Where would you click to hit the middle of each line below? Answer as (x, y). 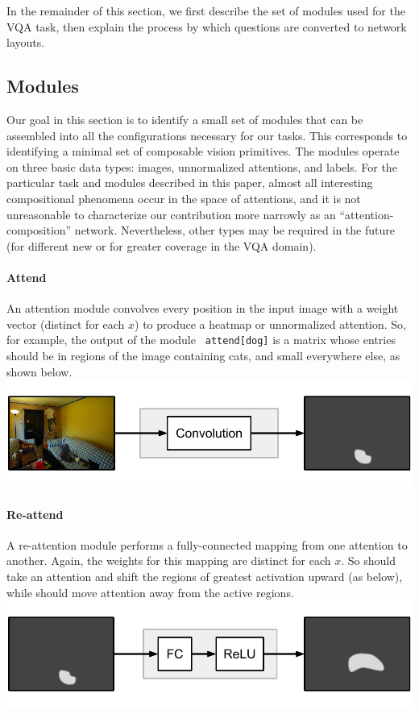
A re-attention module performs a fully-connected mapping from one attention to (207, 544)
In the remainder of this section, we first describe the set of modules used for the (206, 10)
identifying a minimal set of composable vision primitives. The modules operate (203, 151)
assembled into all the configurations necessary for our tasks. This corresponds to (207, 135)
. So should (368, 560)
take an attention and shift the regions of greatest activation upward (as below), (205, 576)
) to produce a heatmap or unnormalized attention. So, (270, 324)
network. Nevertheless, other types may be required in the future (234, 230)
